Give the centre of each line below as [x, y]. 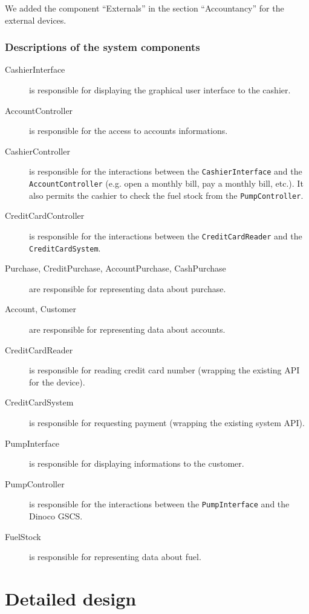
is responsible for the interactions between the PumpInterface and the [159, 504]
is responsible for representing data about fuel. [115, 557]
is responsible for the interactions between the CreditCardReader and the [166, 235]
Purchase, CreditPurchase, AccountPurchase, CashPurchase [115, 268]
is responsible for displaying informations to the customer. [137, 463]
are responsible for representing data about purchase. [128, 288]
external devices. [36, 20]
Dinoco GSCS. [56, 516]
